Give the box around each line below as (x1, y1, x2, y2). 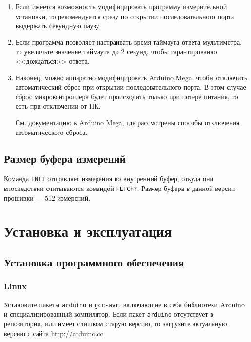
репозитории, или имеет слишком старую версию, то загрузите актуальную (4, 318, 227, 328)
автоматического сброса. (15, 127, 88, 137)
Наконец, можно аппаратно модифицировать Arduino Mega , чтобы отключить (15, 72, 248, 82)
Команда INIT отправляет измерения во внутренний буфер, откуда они (4, 173, 213, 184)
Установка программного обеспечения (4, 255, 184, 269)
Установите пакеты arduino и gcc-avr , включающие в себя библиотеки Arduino (4, 299, 245, 309)
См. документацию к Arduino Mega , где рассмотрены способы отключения (15, 117, 240, 127)
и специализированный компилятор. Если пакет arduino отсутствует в (4, 309, 213, 319)
